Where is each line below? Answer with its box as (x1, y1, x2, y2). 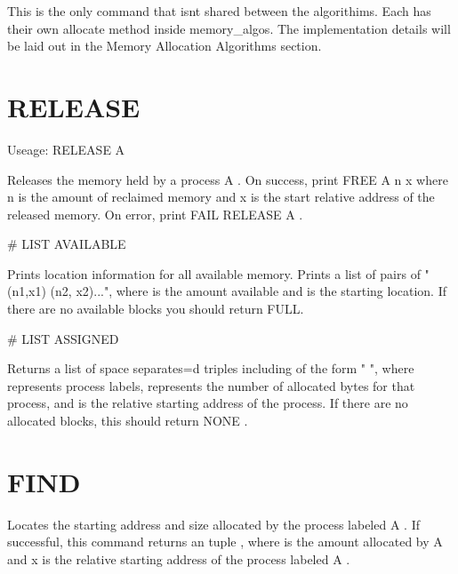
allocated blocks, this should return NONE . (7, 411, 248, 430)
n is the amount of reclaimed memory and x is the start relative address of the (7, 187, 435, 206)
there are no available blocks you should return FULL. (7, 299, 304, 318)
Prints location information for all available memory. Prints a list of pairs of (7, 264, 421, 283)
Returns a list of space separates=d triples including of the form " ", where (7, 359, 414, 378)
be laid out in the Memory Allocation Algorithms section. (7, 36, 322, 55)
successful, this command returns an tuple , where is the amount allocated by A (7, 532, 443, 551)
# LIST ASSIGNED (7, 329, 119, 347)
